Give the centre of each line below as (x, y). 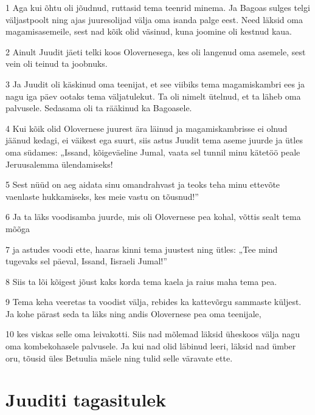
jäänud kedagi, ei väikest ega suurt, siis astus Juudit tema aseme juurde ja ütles (154, 140)
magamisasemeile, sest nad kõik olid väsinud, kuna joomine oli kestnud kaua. (149, 31)
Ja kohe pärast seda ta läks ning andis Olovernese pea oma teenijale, (133, 313)
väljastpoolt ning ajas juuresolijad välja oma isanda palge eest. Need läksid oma (154, 19)
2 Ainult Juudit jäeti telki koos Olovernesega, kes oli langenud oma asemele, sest (156, 51)
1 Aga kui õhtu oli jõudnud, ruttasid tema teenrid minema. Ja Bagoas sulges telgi (158, 7)
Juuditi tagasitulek (86, 400)
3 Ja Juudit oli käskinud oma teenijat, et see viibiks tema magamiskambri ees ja (155, 84)
